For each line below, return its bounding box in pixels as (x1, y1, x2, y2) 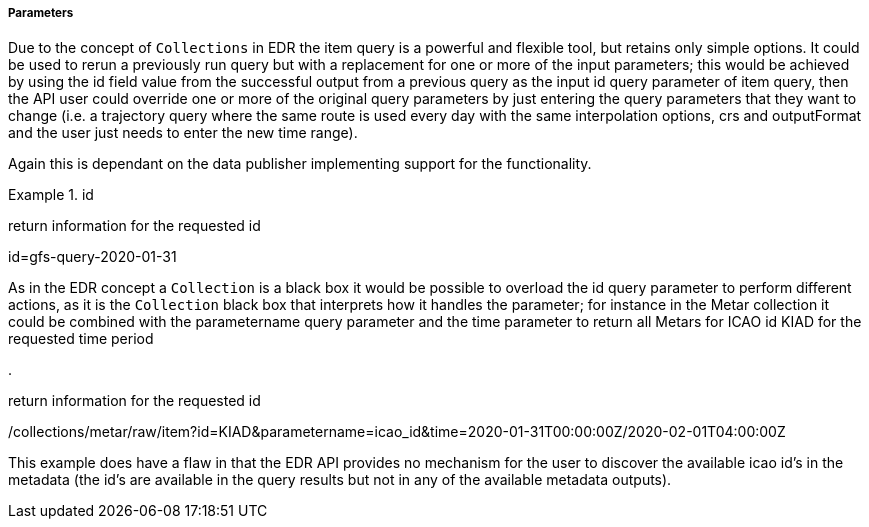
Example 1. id (8, 186, 94, 204)
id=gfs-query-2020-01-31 (8, 248, 177, 266)
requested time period (8, 330, 154, 348)
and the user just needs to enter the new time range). (8, 124, 358, 142)
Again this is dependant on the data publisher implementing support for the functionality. (8, 155, 592, 173)
